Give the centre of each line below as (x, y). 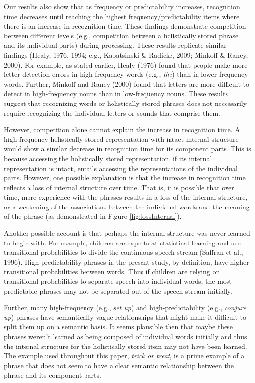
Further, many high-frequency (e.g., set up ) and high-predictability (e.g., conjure (125, 307)
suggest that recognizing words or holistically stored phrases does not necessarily (126, 103)
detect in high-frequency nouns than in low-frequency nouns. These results (116, 93)
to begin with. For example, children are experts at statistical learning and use (122, 242)
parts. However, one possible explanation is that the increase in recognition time (125, 178)
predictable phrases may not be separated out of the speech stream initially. (118, 291)
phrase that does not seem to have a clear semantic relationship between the (119, 365)
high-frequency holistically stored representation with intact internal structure (121, 139)
